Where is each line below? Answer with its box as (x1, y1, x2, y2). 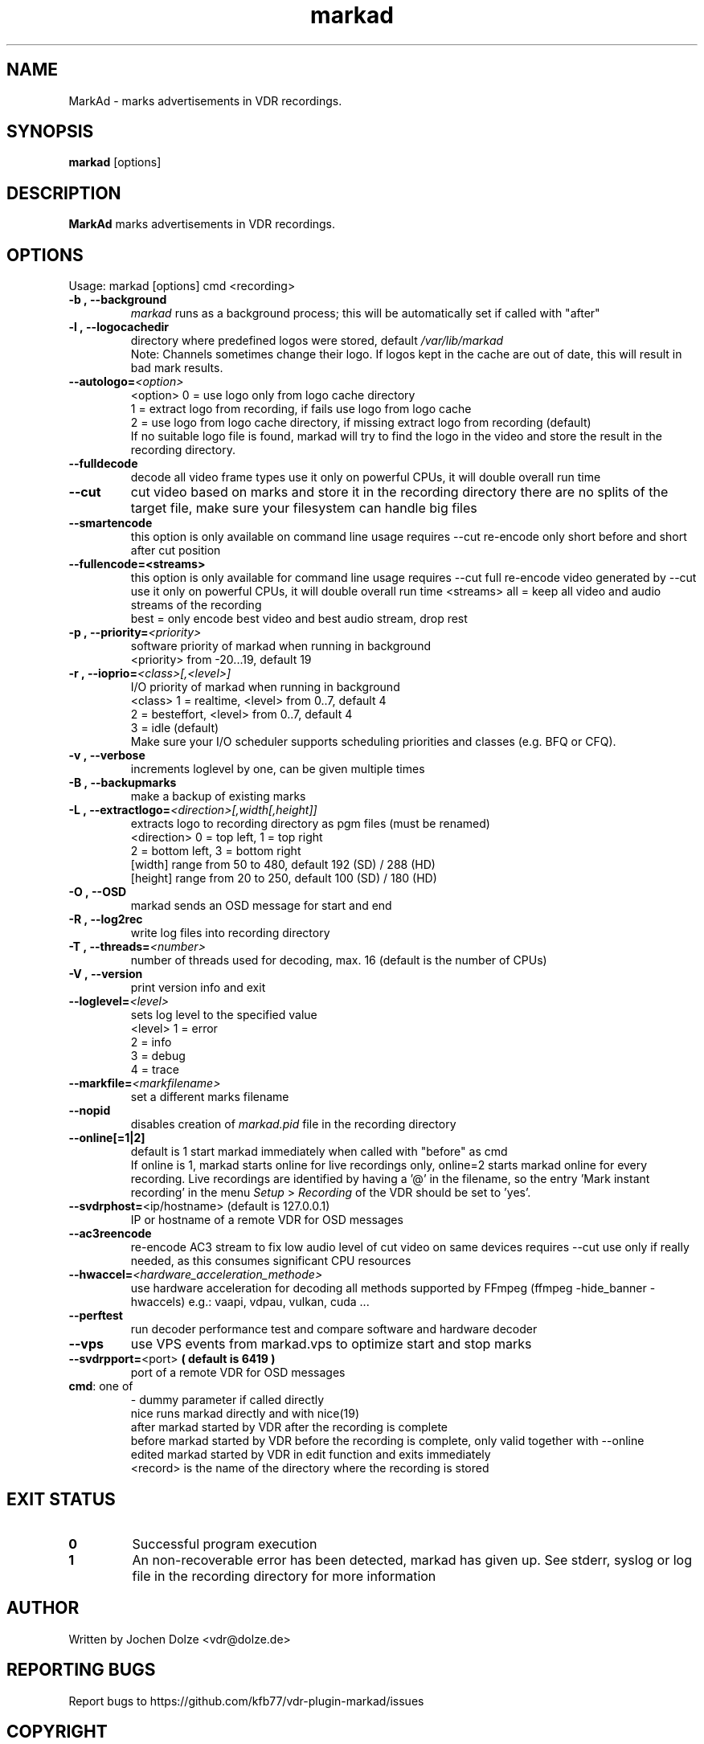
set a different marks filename (130, 1090, 289, 1104)
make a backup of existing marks (130, 789, 306, 804)
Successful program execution (132, 1535, 317, 1552)
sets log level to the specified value (130, 1008, 317, 1022)
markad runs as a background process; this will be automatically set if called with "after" (130, 306, 600, 321)
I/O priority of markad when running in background (130, 680, 400, 694)
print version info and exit (130, 980, 266, 995)
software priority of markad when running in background (130, 639, 431, 653)
